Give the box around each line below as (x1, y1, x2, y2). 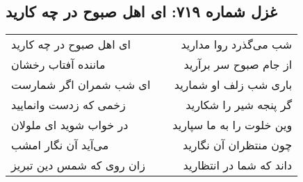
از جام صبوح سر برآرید (183, 56, 293, 73)
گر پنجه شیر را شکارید (186, 97, 293, 113)
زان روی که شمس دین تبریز (11, 157, 145, 174)
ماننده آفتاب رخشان (11, 56, 106, 73)
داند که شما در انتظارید (183, 157, 293, 174)
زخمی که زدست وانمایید (11, 97, 126, 113)
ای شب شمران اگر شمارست (11, 76, 151, 93)
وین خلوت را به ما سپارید (172, 117, 293, 133)
